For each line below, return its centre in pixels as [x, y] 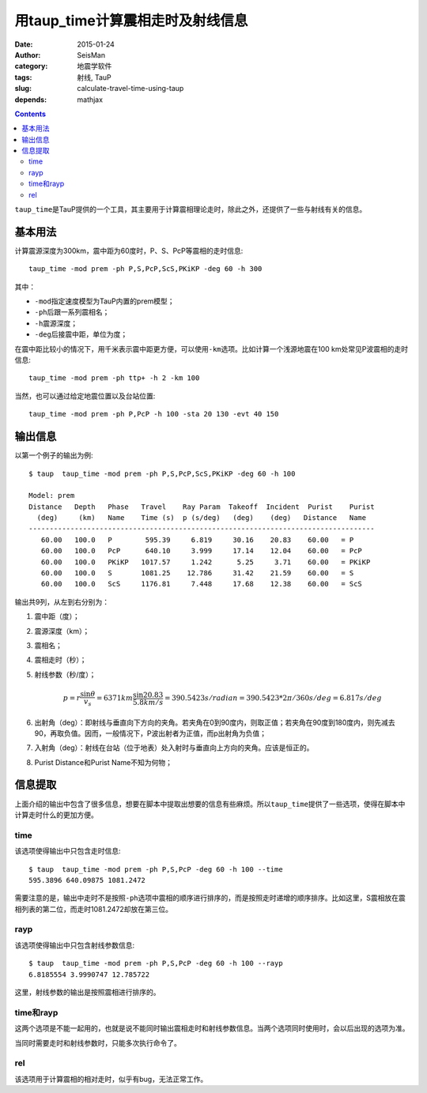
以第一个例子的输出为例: [54, 455]
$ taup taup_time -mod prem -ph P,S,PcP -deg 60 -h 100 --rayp [156, 963]
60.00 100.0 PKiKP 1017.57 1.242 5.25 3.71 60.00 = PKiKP [206, 562]
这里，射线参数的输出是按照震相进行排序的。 [87, 992]
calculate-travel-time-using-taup [130, 89]
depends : [31, 100]
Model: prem [52, 496]
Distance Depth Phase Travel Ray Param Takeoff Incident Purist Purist [202, 507]
